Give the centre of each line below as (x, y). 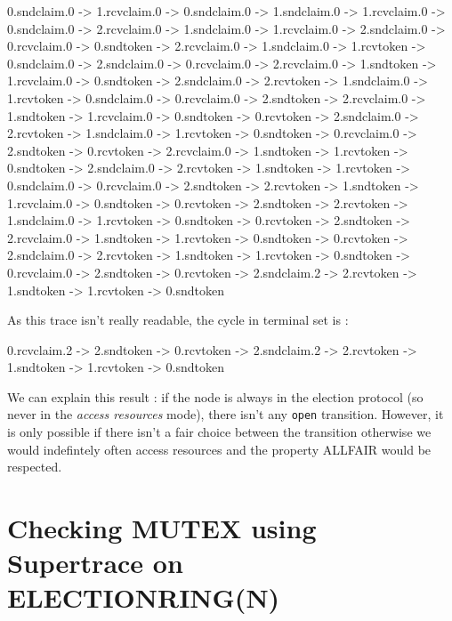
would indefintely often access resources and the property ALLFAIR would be (219, 449)
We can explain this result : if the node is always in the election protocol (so (215, 396)
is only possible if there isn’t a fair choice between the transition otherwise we (219, 432)
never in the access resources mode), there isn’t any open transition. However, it (226, 414)
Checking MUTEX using (162, 528)
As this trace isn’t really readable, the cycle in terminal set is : (178, 320)
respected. (35, 467)
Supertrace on (95, 563)
